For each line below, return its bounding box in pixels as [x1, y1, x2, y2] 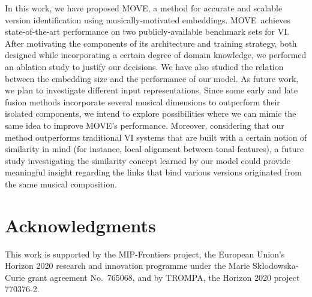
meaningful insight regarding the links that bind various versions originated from [5, 166, 302, 178]
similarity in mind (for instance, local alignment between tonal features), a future [5, 143, 304, 155]
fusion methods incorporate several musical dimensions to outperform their [5, 95, 280, 108]
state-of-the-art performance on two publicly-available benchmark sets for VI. [5, 25, 290, 38]
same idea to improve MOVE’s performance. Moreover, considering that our [5, 119, 284, 131]
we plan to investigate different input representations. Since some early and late [5, 84, 298, 96]
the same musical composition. [5, 177, 117, 190]
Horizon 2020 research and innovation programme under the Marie [5, 259, 250, 272]
